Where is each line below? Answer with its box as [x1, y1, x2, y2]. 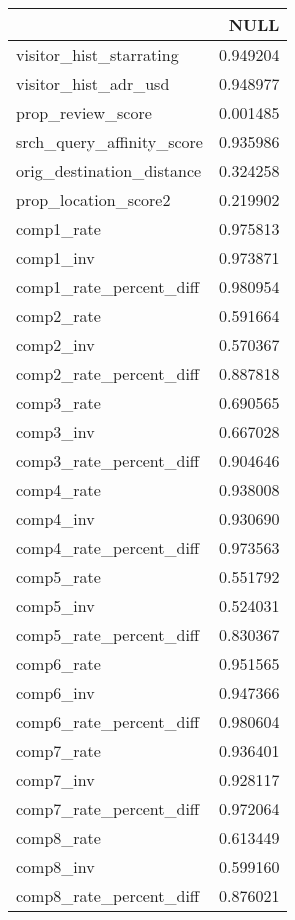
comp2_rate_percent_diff [16, 362, 200, 385]
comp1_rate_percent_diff [16, 275, 200, 298]
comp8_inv [16, 855, 95, 878]
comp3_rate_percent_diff [16, 449, 200, 472]
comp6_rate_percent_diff [16, 710, 200, 733]
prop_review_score [16, 101, 152, 124]
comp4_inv [16, 507, 95, 530]
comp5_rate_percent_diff [16, 623, 200, 646]
